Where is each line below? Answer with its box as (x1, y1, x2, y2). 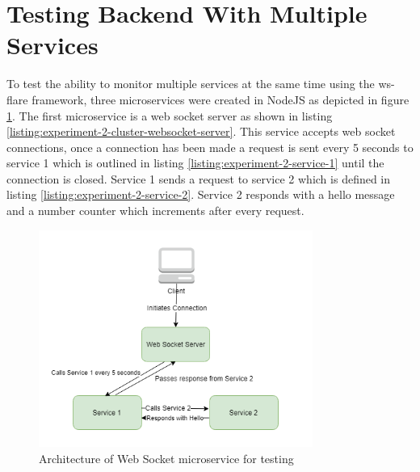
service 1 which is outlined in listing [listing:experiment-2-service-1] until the (6, 154, 384, 171)
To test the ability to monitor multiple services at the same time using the (6, 75, 375, 92)
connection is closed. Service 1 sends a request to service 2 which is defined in (6, 170, 391, 187)
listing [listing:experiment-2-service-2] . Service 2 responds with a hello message (6, 186, 395, 203)
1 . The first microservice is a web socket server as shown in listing (6, 107, 333, 124)
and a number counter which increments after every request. (6, 202, 304, 219)
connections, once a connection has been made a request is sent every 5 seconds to (6, 138, 414, 155)
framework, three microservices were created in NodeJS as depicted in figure (31, 91, 409, 107)
